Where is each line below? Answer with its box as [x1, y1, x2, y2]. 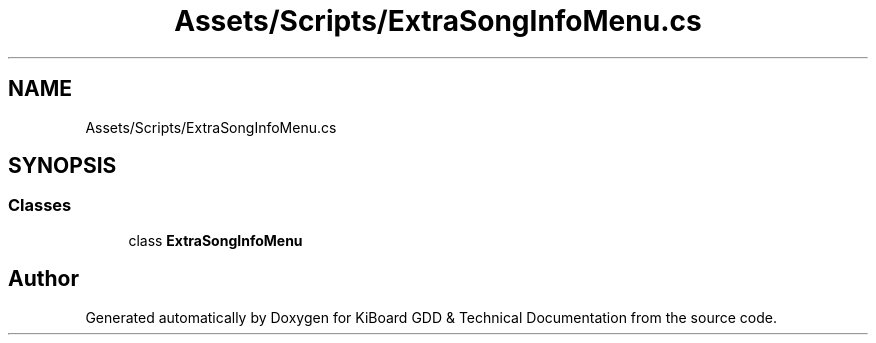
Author [8, 266, 79, 292]
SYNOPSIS [8, 153, 117, 179]
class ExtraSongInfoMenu [128, 231, 303, 249]
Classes [8, 195, 72, 216]
